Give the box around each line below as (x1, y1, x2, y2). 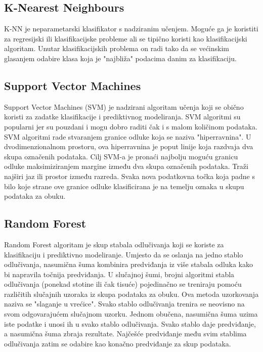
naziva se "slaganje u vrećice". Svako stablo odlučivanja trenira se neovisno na (4, 298, 245, 309)
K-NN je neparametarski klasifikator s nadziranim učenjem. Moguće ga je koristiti (4, 23, 258, 34)
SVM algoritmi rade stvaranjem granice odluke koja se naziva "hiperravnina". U (4, 131, 251, 142)
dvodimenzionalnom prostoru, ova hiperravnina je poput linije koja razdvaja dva (4, 141, 253, 152)
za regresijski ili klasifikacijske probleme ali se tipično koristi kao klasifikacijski (4, 33, 247, 43)
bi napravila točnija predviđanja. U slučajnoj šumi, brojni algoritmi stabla (4, 269, 235, 279)
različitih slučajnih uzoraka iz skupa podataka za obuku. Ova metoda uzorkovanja (4, 288, 259, 299)
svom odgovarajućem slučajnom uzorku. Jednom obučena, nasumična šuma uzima (4, 309, 258, 319)
